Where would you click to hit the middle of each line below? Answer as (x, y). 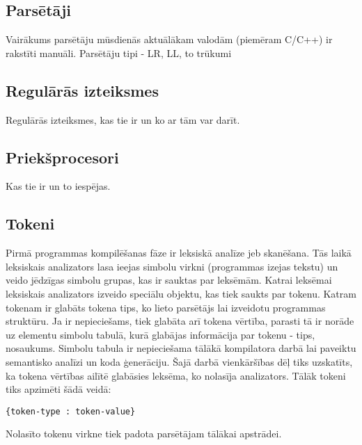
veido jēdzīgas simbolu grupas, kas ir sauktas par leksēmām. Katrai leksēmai (169, 280)
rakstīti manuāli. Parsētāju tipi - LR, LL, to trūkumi (119, 52)
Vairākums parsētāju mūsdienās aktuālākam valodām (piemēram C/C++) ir (169, 39)
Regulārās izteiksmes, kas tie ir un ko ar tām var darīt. (123, 119)
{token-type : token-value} (71, 411)
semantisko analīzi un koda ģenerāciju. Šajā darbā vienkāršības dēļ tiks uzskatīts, (179, 361)
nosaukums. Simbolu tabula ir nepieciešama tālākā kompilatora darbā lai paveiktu (181, 348)
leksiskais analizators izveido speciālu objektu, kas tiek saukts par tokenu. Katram (181, 293)
